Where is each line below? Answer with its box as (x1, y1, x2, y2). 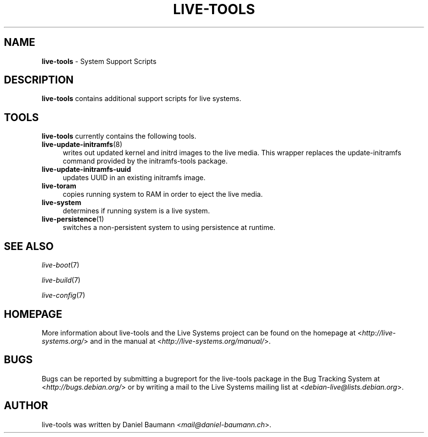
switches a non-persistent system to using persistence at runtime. (63, 223, 276, 232)
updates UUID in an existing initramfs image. (63, 173, 206, 182)
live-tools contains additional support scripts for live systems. (42, 94, 241, 103)
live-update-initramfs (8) (42, 140, 123, 149)
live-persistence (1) (42, 215, 104, 224)
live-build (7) (42, 276, 81, 285)
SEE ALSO (4, 240, 54, 252)
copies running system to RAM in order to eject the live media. (63, 190, 263, 199)
